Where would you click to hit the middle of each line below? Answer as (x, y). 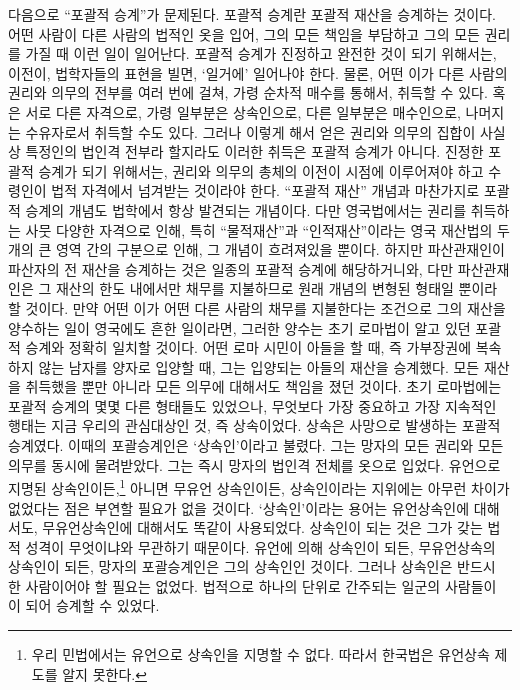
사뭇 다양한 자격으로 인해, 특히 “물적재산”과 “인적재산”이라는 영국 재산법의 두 (267, 229)
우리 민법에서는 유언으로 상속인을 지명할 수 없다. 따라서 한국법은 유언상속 (260, 654)
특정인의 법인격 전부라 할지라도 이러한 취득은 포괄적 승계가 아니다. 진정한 (254, 151)
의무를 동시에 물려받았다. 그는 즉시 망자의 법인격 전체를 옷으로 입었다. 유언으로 (254, 464)
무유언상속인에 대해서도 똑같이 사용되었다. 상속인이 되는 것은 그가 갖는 (262, 527)
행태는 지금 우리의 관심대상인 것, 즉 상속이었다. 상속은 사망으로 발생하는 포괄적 (254, 425)
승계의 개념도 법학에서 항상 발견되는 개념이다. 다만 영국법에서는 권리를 (246, 209)
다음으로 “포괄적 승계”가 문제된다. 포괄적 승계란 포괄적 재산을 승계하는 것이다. (252, 14)
